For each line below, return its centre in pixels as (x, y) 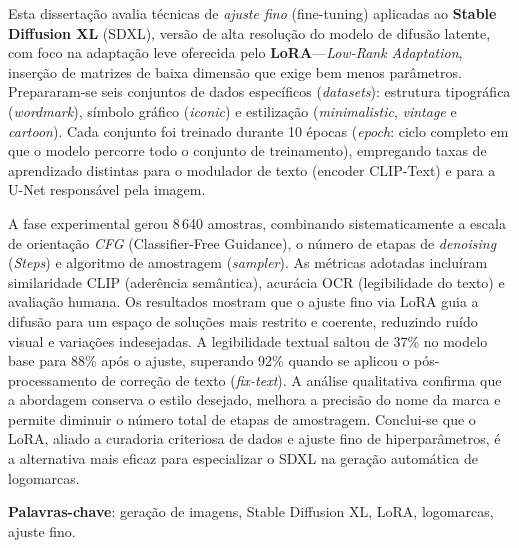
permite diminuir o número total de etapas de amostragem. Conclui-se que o (242, 418)
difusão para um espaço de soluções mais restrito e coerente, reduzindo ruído (243, 320)
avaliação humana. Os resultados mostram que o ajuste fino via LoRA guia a (243, 301)
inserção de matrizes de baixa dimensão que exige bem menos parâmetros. (235, 71)
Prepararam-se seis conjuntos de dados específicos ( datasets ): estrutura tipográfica (259, 91)
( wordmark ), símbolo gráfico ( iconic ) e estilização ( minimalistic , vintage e (232, 110)
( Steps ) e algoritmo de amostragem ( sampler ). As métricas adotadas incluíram (248, 262)
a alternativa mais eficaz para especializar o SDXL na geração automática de (243, 458)
